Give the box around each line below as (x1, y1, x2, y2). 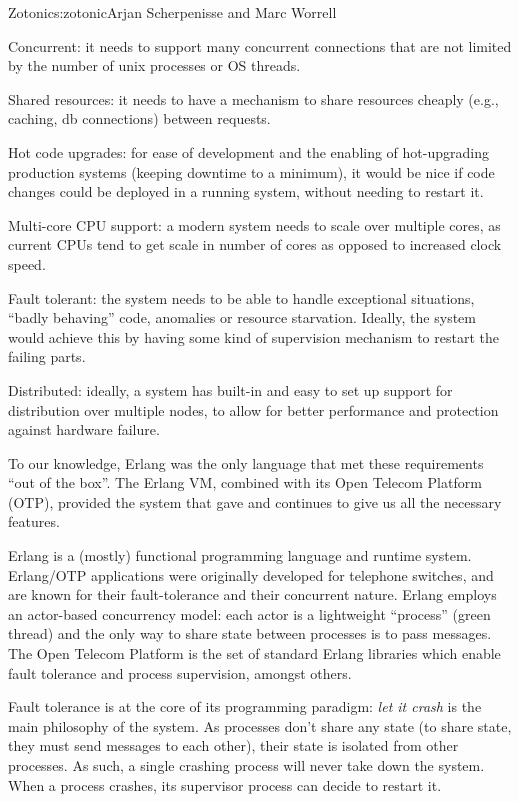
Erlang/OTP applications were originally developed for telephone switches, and (8, 564, 494, 585)
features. (8, 511, 60, 532)
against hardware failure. (8, 419, 160, 440)
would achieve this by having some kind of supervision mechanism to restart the (8, 326, 499, 347)
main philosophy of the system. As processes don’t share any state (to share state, (8, 715, 512, 736)
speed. (8, 253, 46, 274)
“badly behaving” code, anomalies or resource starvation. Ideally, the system (8, 307, 476, 328)
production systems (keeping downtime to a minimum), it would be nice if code (8, 161, 495, 182)
